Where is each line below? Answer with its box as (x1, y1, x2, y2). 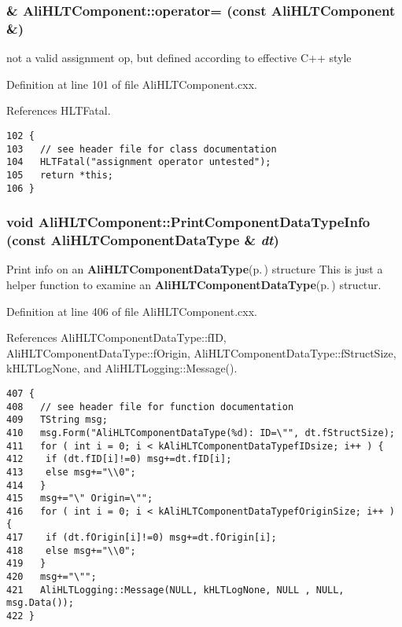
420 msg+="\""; (6, 571, 97, 583)
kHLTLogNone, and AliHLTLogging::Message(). (6, 360, 238, 376)
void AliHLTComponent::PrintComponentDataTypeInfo (6, 212, 371, 232)
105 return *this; (6, 169, 114, 181)
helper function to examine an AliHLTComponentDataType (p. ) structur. (6, 276, 382, 292)
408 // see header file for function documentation (6, 401, 294, 412)
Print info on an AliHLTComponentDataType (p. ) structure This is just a (6, 261, 383, 277)
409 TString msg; (6, 414, 108, 426)
